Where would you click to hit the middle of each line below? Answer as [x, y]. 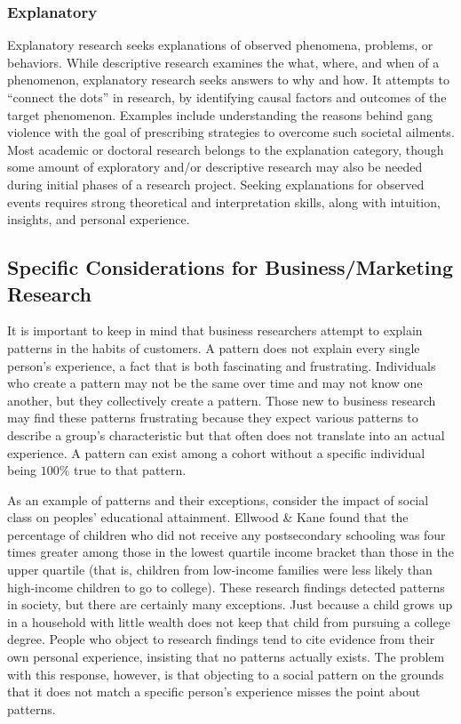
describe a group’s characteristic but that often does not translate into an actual [226, 434]
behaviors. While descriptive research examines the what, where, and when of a [223, 62]
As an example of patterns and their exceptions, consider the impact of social [218, 499]
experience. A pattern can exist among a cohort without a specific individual [216, 452]
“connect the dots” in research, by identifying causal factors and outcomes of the [227, 97]
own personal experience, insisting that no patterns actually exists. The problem [226, 657]
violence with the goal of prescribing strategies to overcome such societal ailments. [231, 132]
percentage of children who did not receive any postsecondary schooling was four [227, 534]
